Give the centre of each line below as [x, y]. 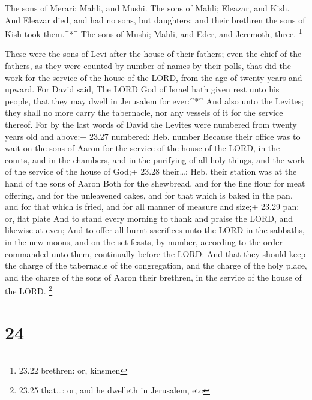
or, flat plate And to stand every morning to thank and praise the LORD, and [149, 218]
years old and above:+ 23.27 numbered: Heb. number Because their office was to [153, 136]
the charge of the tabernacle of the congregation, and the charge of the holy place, [156, 265]
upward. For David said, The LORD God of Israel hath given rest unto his [142, 89]
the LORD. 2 [29, 290]
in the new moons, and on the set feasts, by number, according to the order [144, 241]
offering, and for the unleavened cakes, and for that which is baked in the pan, [149, 195]
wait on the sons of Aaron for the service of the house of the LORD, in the [142, 148]
